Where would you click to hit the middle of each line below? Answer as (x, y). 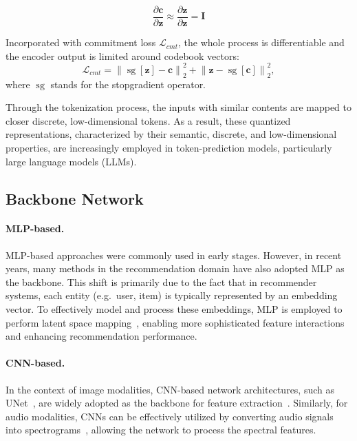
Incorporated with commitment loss (81, 42)
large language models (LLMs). (71, 161)
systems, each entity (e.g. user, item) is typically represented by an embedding (172, 295)
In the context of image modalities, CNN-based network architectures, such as (170, 389)
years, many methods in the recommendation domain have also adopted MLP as (175, 268)
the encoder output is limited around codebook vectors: (122, 55)
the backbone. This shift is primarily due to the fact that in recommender (161, 281)
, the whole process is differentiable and (261, 42)
